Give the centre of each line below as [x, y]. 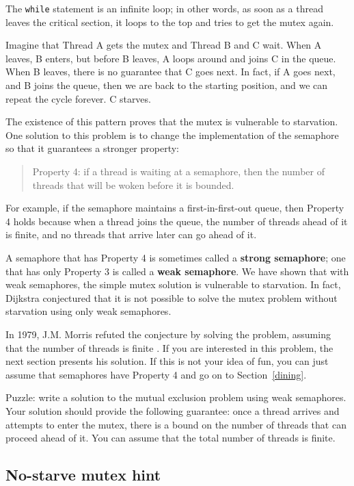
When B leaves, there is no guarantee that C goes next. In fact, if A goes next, [171, 72]
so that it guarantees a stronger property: [92, 148]
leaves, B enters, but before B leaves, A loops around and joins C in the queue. [171, 58]
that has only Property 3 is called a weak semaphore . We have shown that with [177, 271]
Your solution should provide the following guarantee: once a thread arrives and [173, 410]
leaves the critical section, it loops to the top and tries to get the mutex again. [170, 22]
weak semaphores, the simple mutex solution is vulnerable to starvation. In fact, [173, 284]
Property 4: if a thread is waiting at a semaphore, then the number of [178, 171]
